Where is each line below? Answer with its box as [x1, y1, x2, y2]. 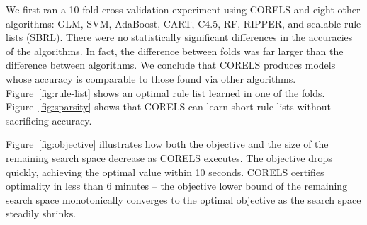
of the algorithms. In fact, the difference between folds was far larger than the [6, 43, 344, 58]
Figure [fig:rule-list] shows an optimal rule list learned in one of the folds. [6, 85, 325, 100]
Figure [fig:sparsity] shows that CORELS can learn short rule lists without [6, 99, 331, 114]
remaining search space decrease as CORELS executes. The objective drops [6, 150, 332, 165]
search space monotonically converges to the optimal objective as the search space [6, 192, 361, 207]
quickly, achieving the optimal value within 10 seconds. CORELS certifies [6, 164, 324, 179]
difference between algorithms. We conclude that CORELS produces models [6, 57, 336, 72]
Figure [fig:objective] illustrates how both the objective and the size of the [6, 137, 329, 151]
